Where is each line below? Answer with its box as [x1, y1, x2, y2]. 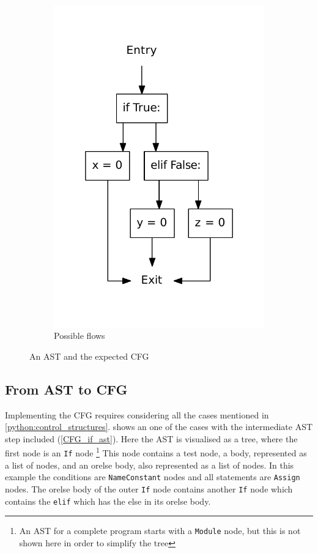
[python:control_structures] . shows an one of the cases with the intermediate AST [5, 420, 313, 433]
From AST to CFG [5, 379, 128, 398]
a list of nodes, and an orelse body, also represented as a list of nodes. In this [5, 458, 294, 471]
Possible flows [54, 329, 105, 342]
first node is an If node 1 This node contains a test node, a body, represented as [5, 445, 307, 459]
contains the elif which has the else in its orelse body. [5, 494, 211, 507]
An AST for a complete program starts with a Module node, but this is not [19, 524, 301, 537]
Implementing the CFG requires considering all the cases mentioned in [5, 408, 269, 421]
